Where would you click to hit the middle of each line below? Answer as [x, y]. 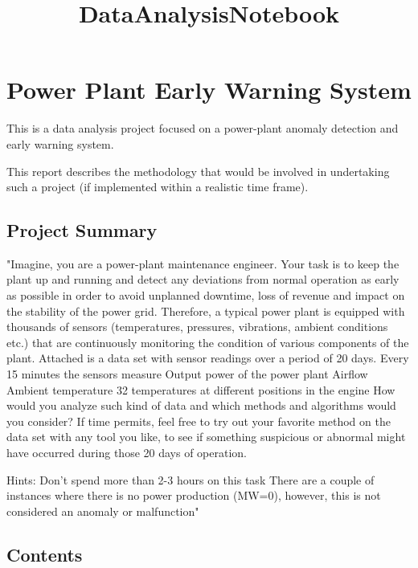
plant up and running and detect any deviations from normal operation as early [203, 279]
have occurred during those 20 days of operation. [127, 453]
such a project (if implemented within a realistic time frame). [158, 187]
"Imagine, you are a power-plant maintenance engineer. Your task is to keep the [203, 263]
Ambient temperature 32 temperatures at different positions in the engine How [201, 389]
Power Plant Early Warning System [209, 90]
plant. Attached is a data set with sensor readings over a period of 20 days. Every [208, 358]
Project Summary [82, 230]
